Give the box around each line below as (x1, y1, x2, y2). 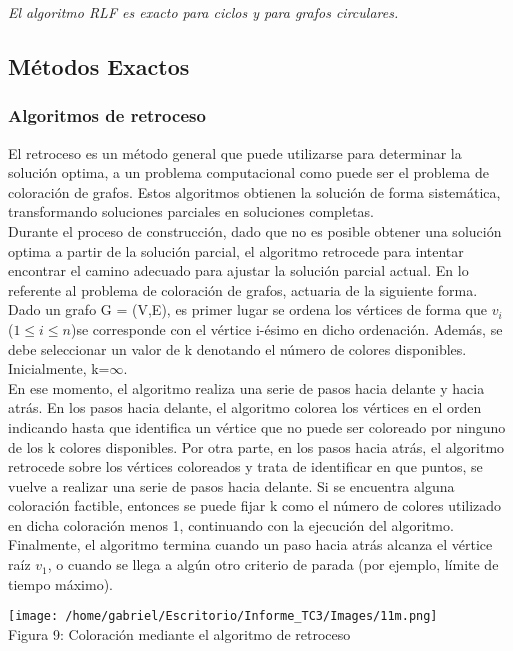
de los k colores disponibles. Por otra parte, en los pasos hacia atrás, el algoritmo (8, 436, 505, 457)
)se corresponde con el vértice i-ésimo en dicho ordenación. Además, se (71, 318, 503, 339)
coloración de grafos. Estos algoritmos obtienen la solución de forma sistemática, (8, 181, 501, 202)
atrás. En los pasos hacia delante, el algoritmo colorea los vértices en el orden (8, 397, 482, 418)
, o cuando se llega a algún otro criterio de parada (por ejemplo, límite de (47, 554, 499, 575)
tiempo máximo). (8, 573, 113, 594)
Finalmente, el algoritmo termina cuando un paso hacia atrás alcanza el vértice (8, 534, 493, 555)
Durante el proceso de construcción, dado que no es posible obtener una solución (8, 220, 502, 241)
